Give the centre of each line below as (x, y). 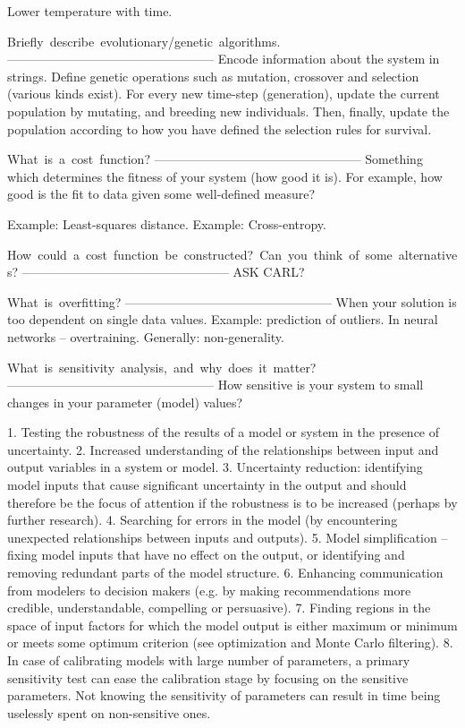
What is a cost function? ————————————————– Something (215, 159)
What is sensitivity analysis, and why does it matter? (162, 367)
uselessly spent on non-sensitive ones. (109, 712)
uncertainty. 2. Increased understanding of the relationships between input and (223, 449)
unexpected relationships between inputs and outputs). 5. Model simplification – (228, 537)
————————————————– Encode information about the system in (224, 59)
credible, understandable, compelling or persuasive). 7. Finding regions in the (219, 608)
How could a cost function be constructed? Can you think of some (200, 254)
